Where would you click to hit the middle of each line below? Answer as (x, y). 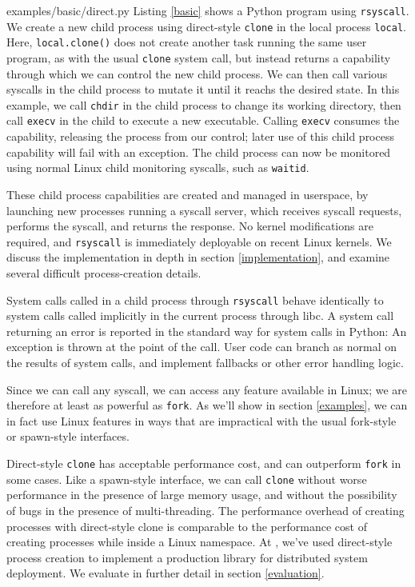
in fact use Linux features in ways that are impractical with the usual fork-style (202, 420)
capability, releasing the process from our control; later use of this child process (200, 136)
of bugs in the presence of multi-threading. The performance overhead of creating (206, 510)
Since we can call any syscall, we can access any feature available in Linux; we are (207, 389)
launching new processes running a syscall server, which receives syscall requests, (204, 210)
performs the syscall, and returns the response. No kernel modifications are (190, 226)
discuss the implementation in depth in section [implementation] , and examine (198, 257)
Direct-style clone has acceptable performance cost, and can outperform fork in (204, 463)
